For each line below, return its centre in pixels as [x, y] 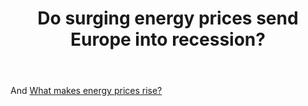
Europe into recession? [168, 39]
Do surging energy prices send [168, 18]
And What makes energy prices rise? [86, 91]
